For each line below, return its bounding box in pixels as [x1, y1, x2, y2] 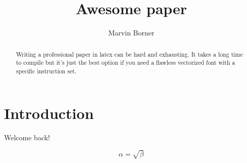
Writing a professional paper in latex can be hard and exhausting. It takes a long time [16, 50, 243, 58]
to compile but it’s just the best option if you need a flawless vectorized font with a [16, 58, 235, 67]
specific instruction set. [16, 66, 77, 75]
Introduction [4, 103, 94, 124]
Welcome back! [4, 132, 50, 143]
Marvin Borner [108, 27, 155, 38]
